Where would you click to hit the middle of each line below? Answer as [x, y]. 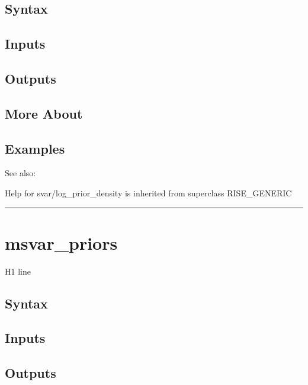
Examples [35, 148]
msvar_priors [61, 242]
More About [44, 113]
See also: [20, 173]
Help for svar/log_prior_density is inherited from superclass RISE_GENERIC [148, 192]
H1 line [18, 271]
